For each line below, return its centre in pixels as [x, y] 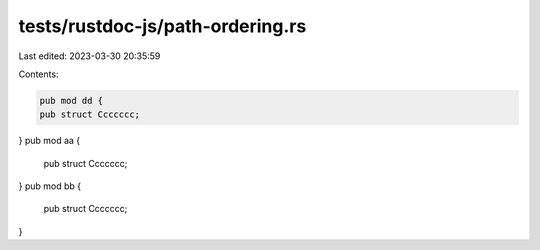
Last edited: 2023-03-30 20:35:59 [89, 56]
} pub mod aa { [49, 141]
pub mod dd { [71, 100]
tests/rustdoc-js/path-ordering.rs [162, 26]
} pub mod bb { [50, 186]
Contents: [38, 74]
